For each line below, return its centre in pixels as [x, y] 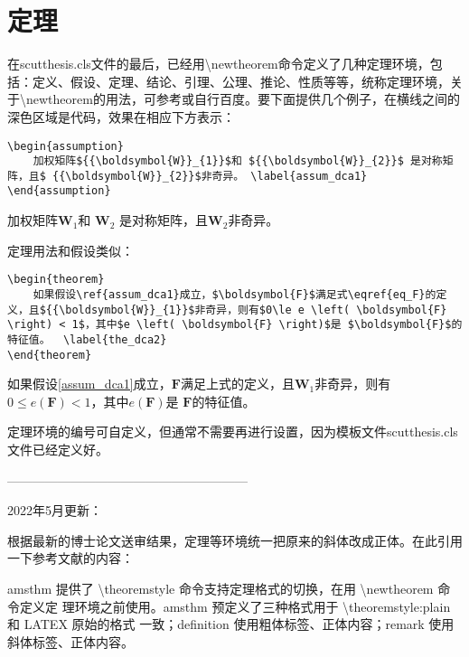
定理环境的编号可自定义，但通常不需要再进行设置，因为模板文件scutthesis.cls [233, 432]
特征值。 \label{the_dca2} [87, 339]
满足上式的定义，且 [237, 384]
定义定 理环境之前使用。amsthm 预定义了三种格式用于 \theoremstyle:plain [235, 606]
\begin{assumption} [66, 146]
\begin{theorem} [56, 280]
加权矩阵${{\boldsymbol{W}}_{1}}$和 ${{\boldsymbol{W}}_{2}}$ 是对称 [238, 161]
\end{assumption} [59, 191]
